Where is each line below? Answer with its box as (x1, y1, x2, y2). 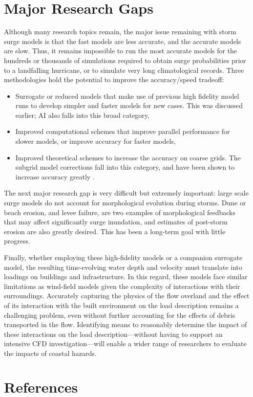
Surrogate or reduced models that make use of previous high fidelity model (15, 90, 239, 101)
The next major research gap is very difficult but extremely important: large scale (4, 188, 249, 198)
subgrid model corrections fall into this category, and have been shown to (15, 162, 235, 172)
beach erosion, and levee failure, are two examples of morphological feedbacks (4, 207, 236, 217)
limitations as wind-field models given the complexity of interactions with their (4, 281, 240, 291)
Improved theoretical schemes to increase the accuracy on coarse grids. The (15, 152, 241, 162)
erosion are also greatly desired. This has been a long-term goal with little (4, 226, 226, 236)
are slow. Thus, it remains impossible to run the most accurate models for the (4, 45, 237, 56)
